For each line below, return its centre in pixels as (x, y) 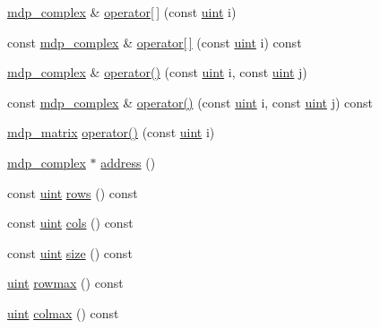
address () (128, 162)
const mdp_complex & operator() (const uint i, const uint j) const (190, 102)
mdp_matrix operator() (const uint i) (111, 132)
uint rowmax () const (65, 283)
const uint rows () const (73, 192)
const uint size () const (70, 252)
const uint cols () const (70, 223)
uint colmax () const (63, 312)
